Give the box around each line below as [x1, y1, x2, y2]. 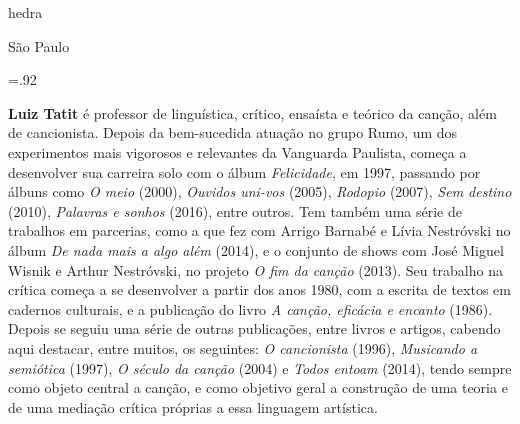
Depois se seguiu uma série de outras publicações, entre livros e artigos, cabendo [8, 318, 501, 339]
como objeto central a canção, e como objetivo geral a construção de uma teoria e [8, 377, 508, 398]
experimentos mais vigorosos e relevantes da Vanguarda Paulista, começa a [8, 141, 467, 162]
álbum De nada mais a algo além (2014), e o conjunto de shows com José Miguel [8, 239, 504, 260]
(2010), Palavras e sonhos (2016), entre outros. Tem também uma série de [8, 200, 462, 221]
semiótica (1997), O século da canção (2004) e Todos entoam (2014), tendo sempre [8, 357, 512, 378]
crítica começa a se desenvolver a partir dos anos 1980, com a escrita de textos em [8, 279, 511, 300]
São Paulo [8, 35, 70, 56]
